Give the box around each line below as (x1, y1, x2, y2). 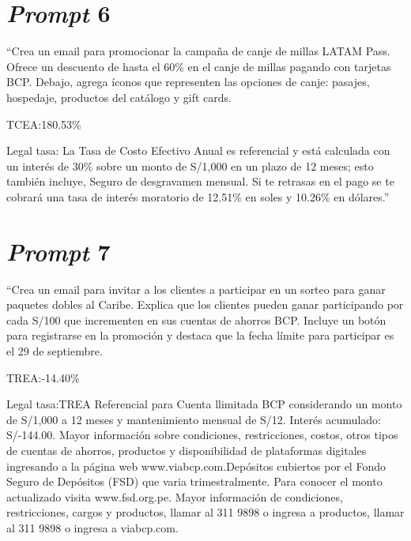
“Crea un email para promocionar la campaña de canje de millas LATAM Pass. (6, 43, 390, 59)
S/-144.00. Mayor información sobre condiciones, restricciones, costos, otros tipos (6, 426, 398, 443)
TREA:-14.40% (6, 369, 80, 385)
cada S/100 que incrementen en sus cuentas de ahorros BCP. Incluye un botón (6, 311, 386, 328)
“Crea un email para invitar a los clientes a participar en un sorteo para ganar (6, 280, 386, 297)
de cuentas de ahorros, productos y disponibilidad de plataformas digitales (6, 441, 367, 458)
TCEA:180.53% (6, 115, 81, 132)
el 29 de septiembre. (6, 342, 103, 359)
